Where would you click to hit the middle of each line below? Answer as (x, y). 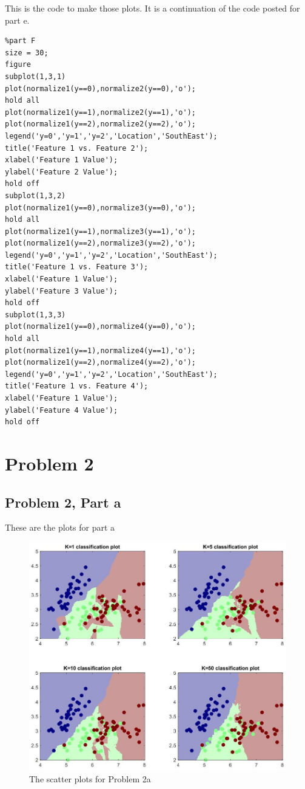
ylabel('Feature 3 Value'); (62, 291)
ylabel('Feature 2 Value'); (62, 172)
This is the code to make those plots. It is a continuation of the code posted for (152, 8)
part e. (17, 20)
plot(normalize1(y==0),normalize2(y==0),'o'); (100, 88)
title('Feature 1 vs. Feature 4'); (77, 386)
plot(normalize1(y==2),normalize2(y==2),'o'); (100, 124)
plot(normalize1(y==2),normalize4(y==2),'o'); (100, 363)
